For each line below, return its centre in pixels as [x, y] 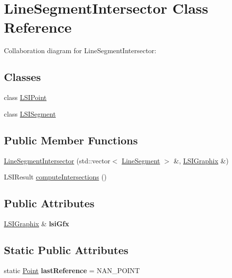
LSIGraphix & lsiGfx [37, 223]
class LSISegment [30, 113]
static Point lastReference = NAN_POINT [72, 270]
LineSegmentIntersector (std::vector [57, 160]
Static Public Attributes [66, 249]
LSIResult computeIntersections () [55, 177]
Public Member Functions [71, 140]
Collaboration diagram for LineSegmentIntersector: [80, 50]
